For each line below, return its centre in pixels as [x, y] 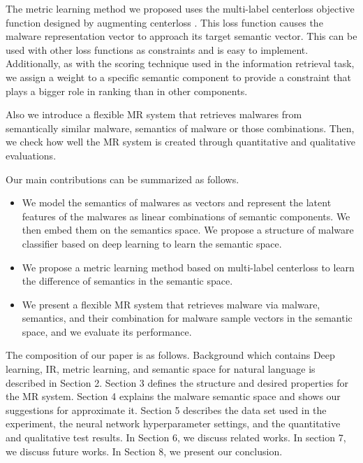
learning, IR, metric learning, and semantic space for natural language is [161, 369]
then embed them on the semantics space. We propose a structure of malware [188, 230]
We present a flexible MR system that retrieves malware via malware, [171, 304]
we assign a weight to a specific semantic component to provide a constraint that [179, 77]
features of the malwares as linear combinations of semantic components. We [186, 216]
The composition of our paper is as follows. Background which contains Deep [170, 355]
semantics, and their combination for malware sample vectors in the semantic [187, 318]
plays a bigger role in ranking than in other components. [127, 91]
